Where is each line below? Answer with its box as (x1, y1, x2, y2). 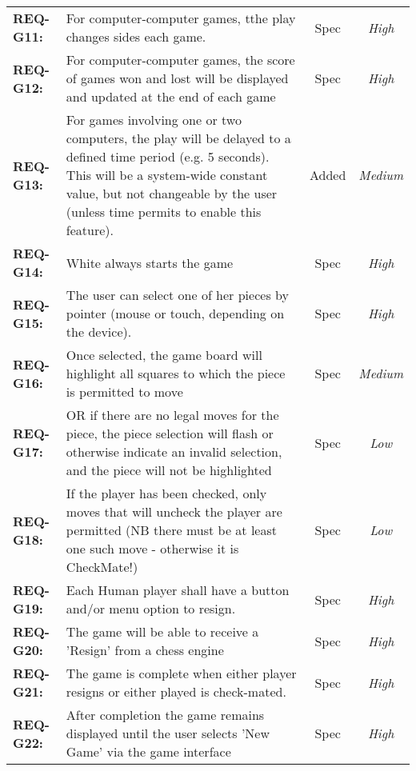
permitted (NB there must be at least (66, 521, 277, 539)
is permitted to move (66, 382, 183, 401)
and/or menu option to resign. (66, 599, 236, 617)
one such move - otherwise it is (66, 539, 239, 557)
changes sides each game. (66, 27, 206, 46)
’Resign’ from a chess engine (66, 641, 224, 659)
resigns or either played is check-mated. (66, 682, 286, 701)
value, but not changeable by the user (66, 184, 278, 202)
